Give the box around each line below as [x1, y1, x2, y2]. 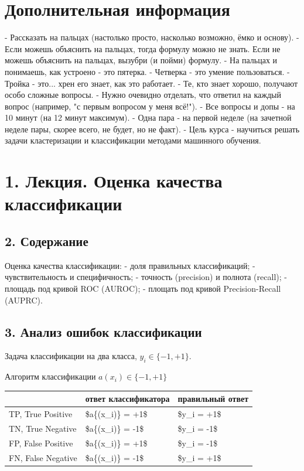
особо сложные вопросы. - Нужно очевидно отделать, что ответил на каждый [5, 88, 281, 101]
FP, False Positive [9, 436, 73, 449]
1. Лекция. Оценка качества [5, 169, 223, 193]
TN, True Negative [9, 422, 77, 434]
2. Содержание [5, 232, 88, 250]
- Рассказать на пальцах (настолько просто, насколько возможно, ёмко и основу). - [5, 31, 299, 43]
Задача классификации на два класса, [5, 350, 137, 362]
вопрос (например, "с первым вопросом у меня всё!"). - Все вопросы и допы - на [5, 100, 295, 112]
